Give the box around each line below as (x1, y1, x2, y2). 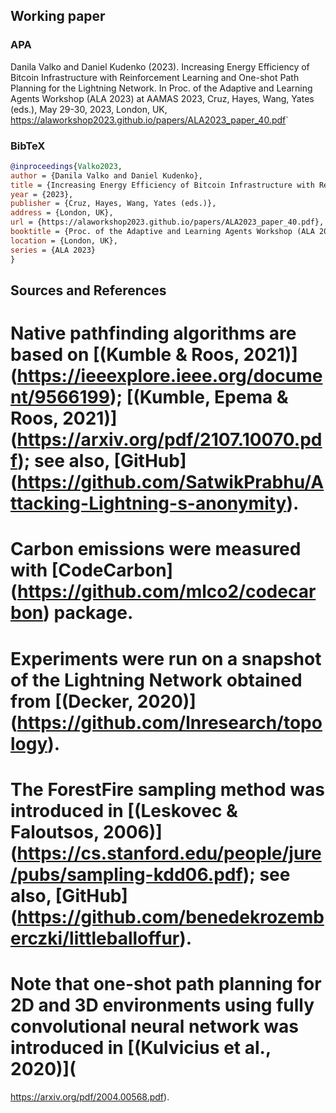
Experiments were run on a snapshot (10, 647, 322, 670)
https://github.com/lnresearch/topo (16, 711, 323, 734)
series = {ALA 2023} (10, 245, 97, 255)
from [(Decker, (10, 690, 134, 713)
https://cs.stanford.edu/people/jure (16, 842, 322, 864)
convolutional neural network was (10, 1015, 299, 1038)
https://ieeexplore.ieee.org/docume (16, 365, 323, 388)
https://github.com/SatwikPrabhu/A (16, 471, 325, 494)
